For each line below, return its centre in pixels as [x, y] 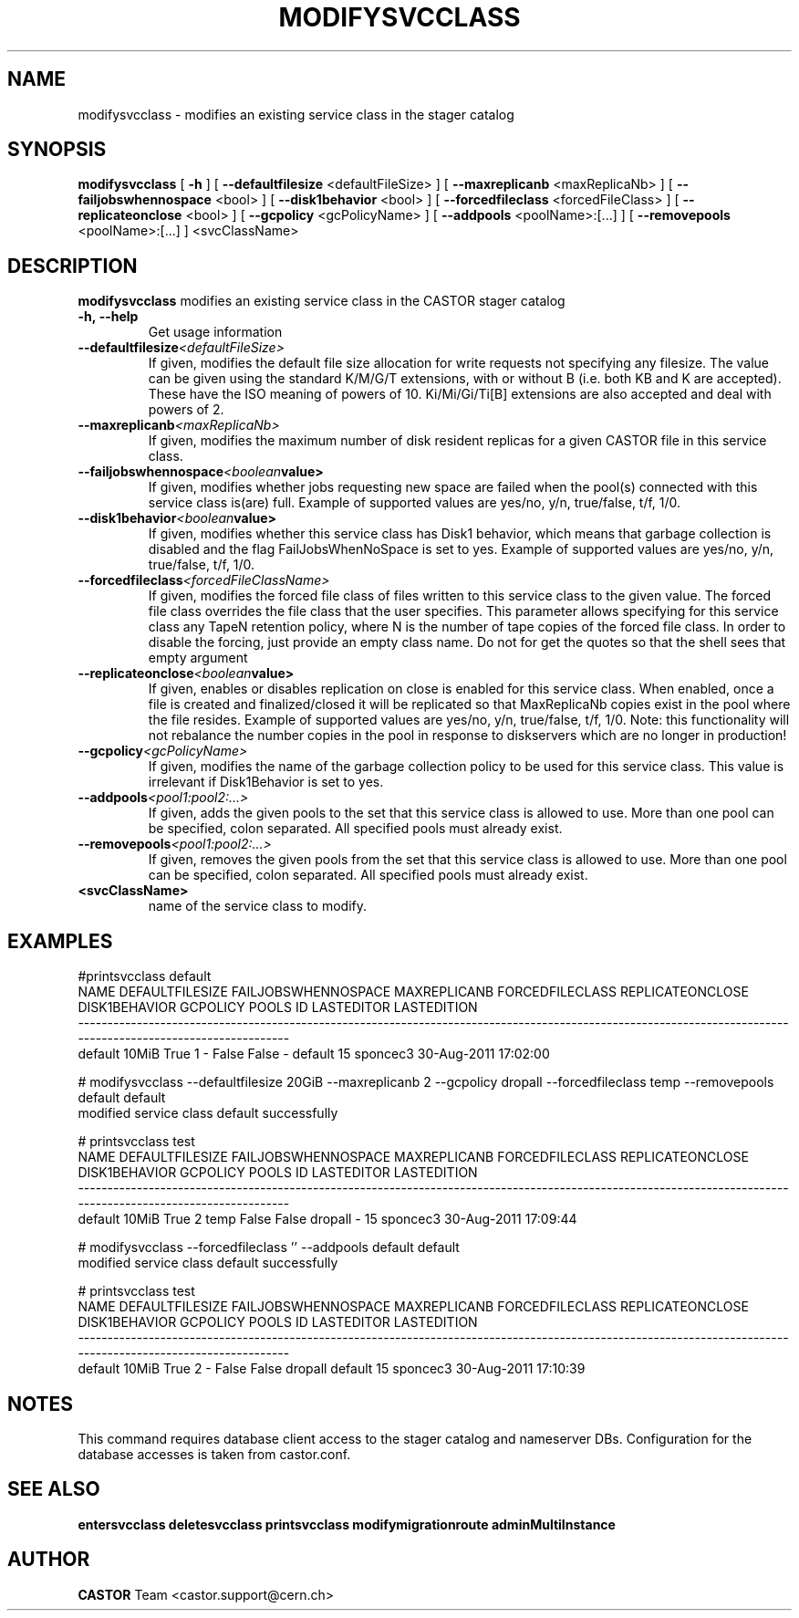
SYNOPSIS [57, 150]
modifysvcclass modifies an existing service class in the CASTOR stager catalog [322, 301]
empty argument [198, 658]
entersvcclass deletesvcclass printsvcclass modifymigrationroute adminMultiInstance [347, 1524]
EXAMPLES [60, 941]
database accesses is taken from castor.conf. [214, 1454]
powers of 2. [186, 410]
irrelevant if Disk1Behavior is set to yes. [266, 782]
